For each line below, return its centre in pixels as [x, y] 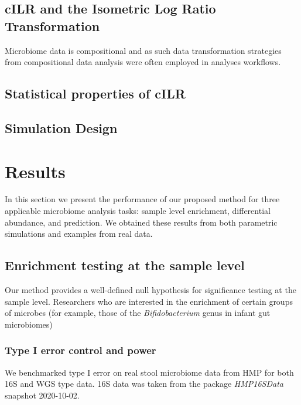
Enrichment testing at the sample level [125, 265]
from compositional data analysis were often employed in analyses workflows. [143, 62]
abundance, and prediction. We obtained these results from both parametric [141, 222]
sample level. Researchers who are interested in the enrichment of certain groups [149, 301]
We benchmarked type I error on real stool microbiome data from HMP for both [149, 372]
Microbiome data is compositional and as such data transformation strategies [143, 50]
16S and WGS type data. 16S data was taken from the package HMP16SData [144, 384]
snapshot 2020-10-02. [42, 395]
